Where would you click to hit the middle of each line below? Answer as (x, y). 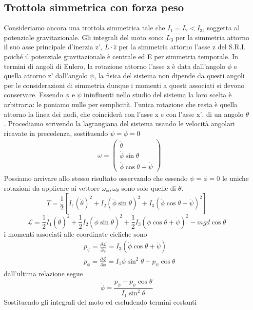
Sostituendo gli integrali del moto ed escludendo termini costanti (100, 301)
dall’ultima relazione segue (43, 274)
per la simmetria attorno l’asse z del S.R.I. (182, 47)
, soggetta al (221, 28)
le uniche (235, 178)
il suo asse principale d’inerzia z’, (53, 47)
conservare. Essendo (34, 95)
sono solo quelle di (149, 188)
